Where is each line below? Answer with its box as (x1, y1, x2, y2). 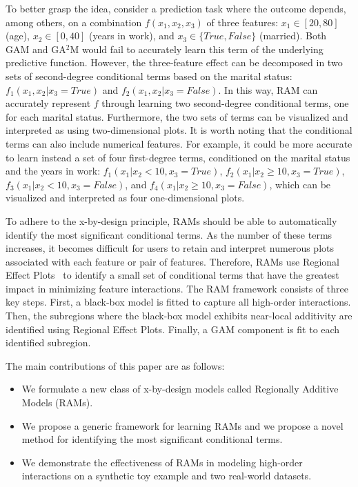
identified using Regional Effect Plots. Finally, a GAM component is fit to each (6, 321, 340, 336)
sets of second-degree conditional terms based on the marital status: (6, 68, 292, 83)
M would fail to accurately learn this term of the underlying (70, 41, 324, 56)
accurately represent (6, 96, 91, 110)
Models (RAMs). (21, 395, 93, 410)
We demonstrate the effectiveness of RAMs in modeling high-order (21, 455, 303, 469)
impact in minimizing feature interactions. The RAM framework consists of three (6, 281, 348, 295)
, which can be (269, 177, 331, 191)
